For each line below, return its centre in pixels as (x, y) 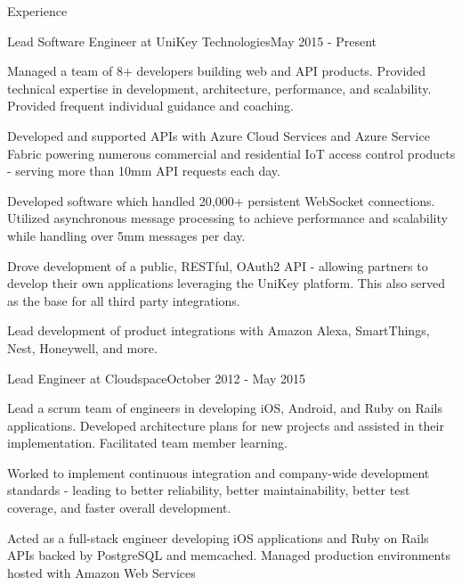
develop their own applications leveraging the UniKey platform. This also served (227, 283)
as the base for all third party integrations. (124, 300)
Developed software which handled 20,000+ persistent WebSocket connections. (221, 200)
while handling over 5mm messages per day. (126, 235)
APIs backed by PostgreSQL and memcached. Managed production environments (229, 555)
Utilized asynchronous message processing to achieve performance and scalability (227, 218)
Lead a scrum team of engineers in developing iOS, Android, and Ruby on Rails (225, 408)
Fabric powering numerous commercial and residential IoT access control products (231, 153)
